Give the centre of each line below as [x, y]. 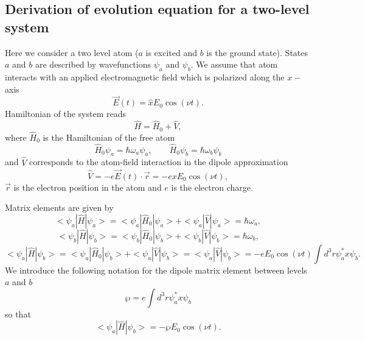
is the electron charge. [212, 187]
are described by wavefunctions [93, 64]
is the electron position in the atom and [88, 187]
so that [18, 313]
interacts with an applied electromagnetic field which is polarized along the [145, 76]
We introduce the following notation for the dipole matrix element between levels [156, 270]
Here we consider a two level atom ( [72, 52]
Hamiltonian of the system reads [65, 114]
